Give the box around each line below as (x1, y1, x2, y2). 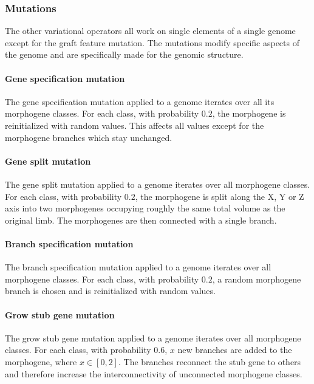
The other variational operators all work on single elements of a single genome (5, 24, 296, 37)
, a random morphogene (212, 272, 301, 285)
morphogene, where (5, 355, 77, 368)
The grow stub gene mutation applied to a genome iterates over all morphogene (5, 331, 301, 344)
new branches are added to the (177, 343, 292, 356)
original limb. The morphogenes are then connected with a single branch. (5, 213, 277, 226)
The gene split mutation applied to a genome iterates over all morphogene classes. (5, 177, 310, 190)
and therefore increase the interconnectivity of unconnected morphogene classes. (5, 367, 302, 380)
